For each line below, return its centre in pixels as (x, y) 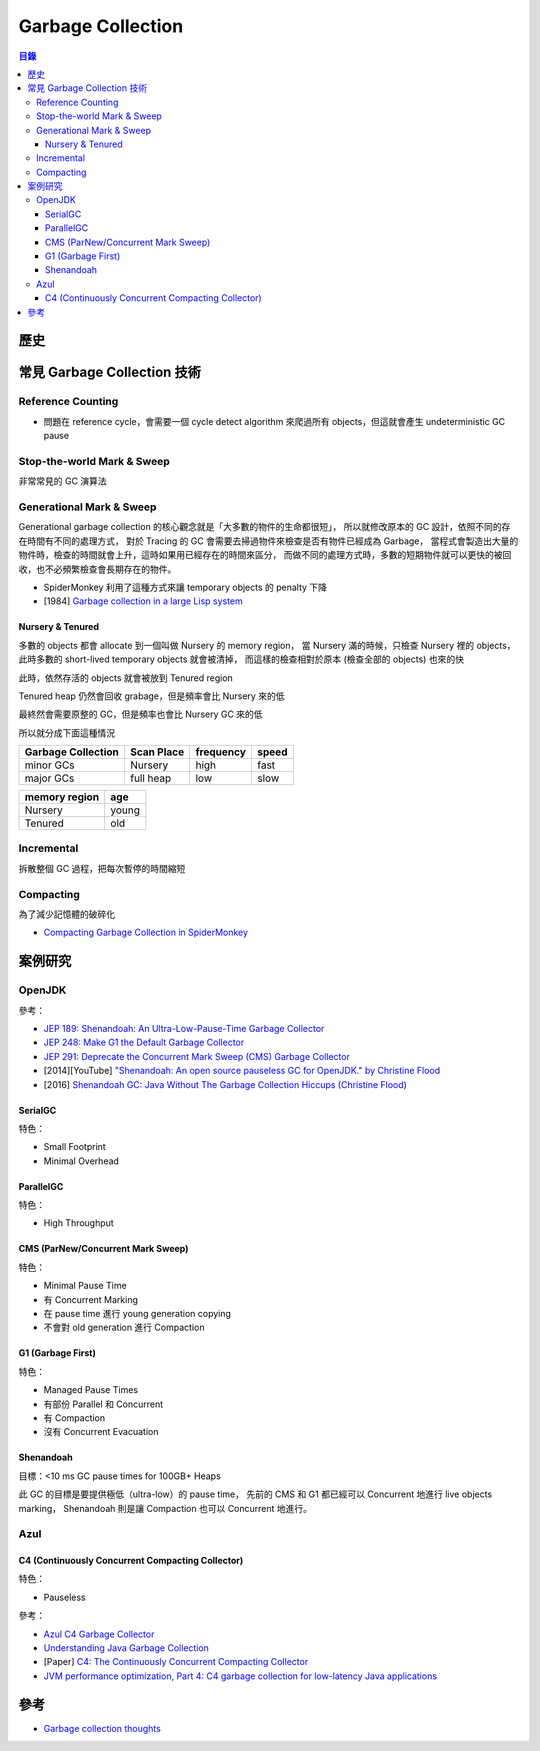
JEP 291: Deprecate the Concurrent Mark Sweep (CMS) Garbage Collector (196, 1056)
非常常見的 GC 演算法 (62, 481)
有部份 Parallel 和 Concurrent (103, 1404)
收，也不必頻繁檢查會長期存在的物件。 (97, 569)
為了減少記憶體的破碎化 (66, 914)
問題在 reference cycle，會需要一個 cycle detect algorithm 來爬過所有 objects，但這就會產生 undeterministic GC (274, 421)
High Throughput (78, 1223)
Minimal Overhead (81, 1161)
